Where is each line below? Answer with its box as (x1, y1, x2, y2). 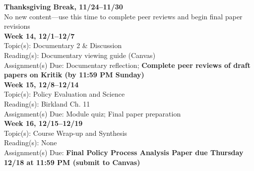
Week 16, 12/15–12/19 (4, 118, 83, 128)
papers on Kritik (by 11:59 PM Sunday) (4, 69, 144, 80)
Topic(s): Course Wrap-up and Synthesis (4, 127, 127, 138)
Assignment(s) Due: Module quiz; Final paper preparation (4, 108, 181, 118)
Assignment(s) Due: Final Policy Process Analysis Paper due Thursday (4, 147, 244, 157)
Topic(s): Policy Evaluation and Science (4, 89, 125, 99)
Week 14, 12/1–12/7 (4, 30, 75, 41)
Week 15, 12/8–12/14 (4, 79, 79, 89)
